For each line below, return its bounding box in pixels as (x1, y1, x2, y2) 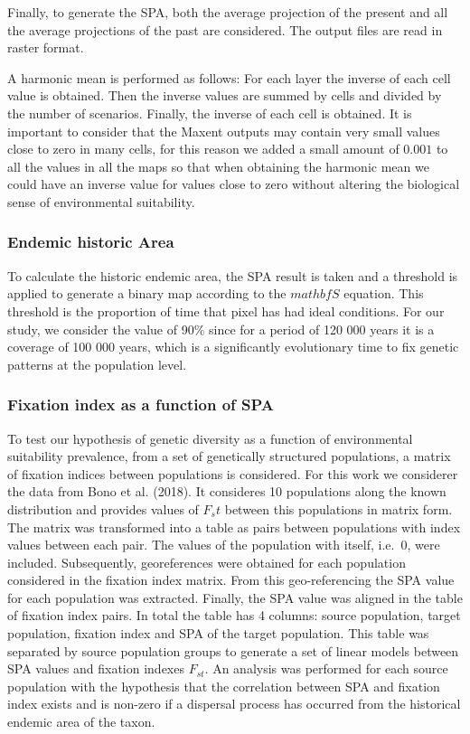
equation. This (343, 284, 424, 303)
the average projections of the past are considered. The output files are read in (7, 20, 443, 39)
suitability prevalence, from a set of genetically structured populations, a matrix (7, 447, 451, 466)
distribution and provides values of (7, 499, 199, 518)
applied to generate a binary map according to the (7, 284, 287, 303)
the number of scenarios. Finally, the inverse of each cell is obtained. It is (7, 103, 412, 122)
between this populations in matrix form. (224, 499, 453, 518)
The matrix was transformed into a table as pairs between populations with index (7, 517, 461, 536)
